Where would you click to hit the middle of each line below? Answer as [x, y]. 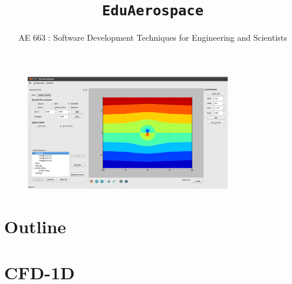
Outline [35, 226]
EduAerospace [153, 11]
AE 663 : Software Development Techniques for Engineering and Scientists [153, 37]
